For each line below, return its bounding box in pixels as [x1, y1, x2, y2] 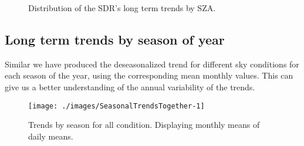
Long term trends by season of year [5, 30, 225, 48]
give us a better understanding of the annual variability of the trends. [5, 80, 255, 93]
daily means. [28, 130, 73, 142]
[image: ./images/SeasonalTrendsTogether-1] [28, 101, 205, 110]
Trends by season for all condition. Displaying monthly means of [28, 118, 260, 131]
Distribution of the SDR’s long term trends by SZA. [28, 2, 216, 13]
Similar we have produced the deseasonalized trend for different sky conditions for [5, 57, 299, 70]
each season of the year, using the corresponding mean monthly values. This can [5, 69, 293, 82]
